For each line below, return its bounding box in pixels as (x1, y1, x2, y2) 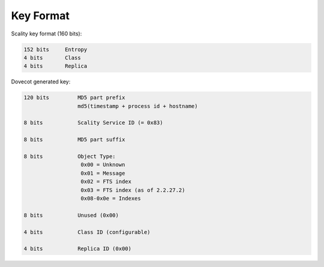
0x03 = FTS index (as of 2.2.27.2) (80, 187, 185, 193)
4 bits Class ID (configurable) (23, 229, 151, 235)
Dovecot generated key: (11, 78, 71, 85)
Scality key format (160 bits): (11, 30, 82, 37)
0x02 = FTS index (80, 178, 132, 185)
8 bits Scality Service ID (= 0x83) (23, 119, 163, 126)
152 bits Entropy (23, 46, 88, 53)
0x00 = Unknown (80, 161, 125, 168)
